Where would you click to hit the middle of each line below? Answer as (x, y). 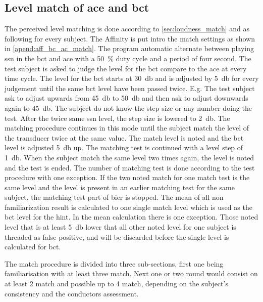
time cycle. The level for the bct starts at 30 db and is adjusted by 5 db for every (132, 78)
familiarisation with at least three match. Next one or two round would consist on (131, 273)
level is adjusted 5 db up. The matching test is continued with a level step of (124, 147)
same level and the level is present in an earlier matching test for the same (120, 187)
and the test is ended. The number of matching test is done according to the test (130, 167)
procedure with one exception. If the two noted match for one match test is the (127, 177)
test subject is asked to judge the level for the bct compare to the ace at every (126, 68)
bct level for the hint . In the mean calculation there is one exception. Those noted (131, 217)
